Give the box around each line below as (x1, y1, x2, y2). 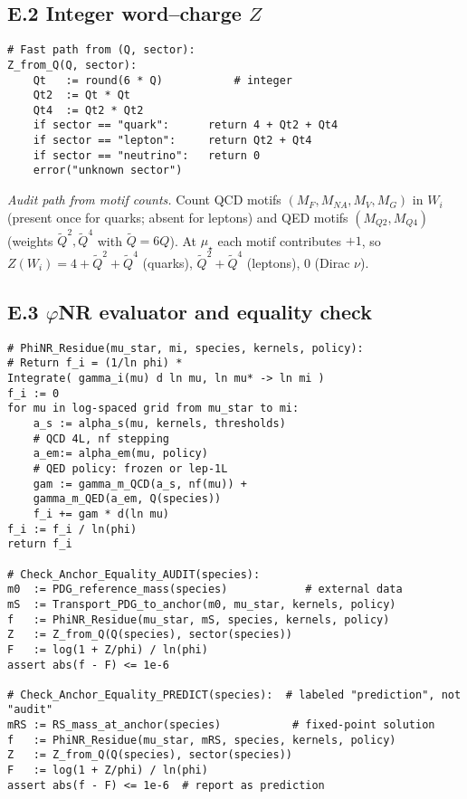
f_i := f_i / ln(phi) (7, 522, 138, 536)
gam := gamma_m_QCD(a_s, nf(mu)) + (33, 477, 247, 490)
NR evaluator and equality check (58, 297, 372, 325)
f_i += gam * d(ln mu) (33, 507, 169, 520)
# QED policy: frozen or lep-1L (33, 461, 228, 475)
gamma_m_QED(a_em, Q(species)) (33, 492, 222, 506)
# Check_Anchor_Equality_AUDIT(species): (7, 567, 261, 581)
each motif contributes (217, 231, 342, 250)
